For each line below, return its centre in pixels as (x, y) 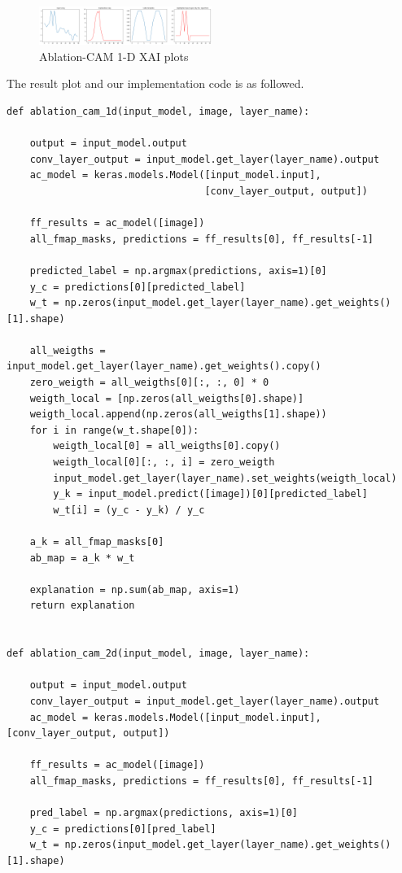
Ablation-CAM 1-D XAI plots (114, 56)
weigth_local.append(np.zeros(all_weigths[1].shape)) (178, 415)
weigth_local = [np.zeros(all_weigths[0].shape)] (167, 398)
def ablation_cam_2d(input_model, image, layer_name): (158, 654)
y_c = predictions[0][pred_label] (123, 829)
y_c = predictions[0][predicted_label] (138, 287)
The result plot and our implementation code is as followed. (155, 83)
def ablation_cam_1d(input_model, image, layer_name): (158, 111)
